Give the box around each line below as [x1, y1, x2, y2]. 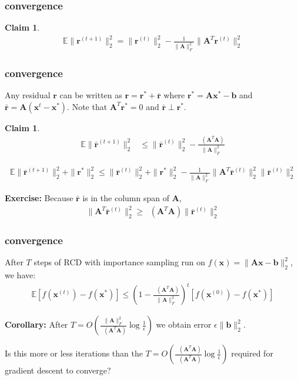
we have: [5, 269, 36, 281]
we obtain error [156, 318, 212, 331]
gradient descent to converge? [5, 364, 111, 376]
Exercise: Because [5, 192, 73, 204]
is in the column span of [82, 192, 169, 204]
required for [231, 347, 273, 359]
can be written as [59, 89, 122, 101]
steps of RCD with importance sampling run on [34, 256, 206, 268]
